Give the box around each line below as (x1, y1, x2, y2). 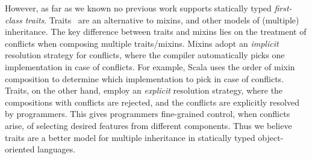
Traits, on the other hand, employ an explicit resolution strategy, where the (5, 84, 283, 97)
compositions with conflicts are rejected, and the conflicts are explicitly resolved (5, 95, 299, 108)
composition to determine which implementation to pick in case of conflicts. (5, 72, 284, 85)
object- (258, 131, 284, 143)
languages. (37, 143, 76, 155)
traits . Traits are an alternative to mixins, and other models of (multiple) (25, 13, 299, 26)
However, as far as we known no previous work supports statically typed (5, 2, 272, 14)
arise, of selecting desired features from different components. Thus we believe (5, 119, 292, 131)
